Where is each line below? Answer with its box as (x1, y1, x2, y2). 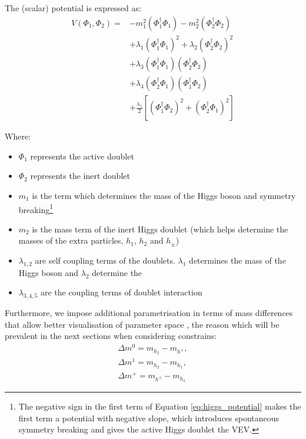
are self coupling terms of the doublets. (35, 254, 175, 267)
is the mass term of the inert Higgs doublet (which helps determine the (32, 222, 288, 235)
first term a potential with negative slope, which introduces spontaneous (18, 411, 280, 424)
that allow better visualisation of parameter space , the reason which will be (5, 318, 280, 330)
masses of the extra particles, (18, 234, 124, 247)
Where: (5, 130, 31, 142)
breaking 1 (18, 201, 54, 215)
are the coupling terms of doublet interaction (40, 286, 202, 298)
